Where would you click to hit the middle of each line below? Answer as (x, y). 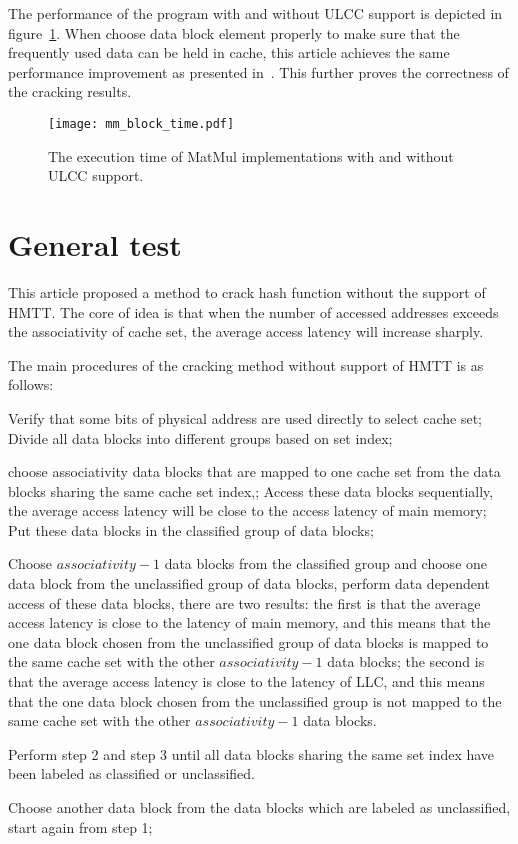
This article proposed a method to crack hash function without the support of (247, 291)
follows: (31, 384)
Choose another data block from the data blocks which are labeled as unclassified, (259, 807)
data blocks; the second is (406, 661)
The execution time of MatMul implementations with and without (251, 155)
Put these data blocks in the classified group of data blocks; (191, 529)
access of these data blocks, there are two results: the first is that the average (244, 602)
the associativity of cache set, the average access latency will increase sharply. (246, 331)
